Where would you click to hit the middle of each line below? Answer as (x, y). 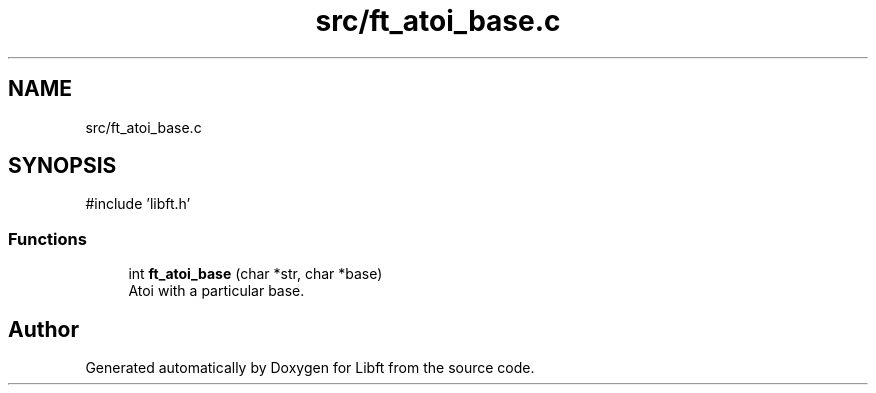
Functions (47, 238)
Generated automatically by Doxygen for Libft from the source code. (310, 368)
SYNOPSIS (62, 166)
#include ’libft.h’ (138, 204)
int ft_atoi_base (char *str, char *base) (255, 274)
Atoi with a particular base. (216, 291)
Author (43, 329)
